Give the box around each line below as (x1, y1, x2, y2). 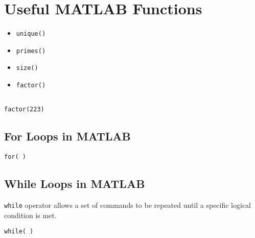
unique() (16, 30, 46, 38)
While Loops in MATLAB (4, 176, 145, 192)
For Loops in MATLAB (4, 128, 131, 144)
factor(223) (4, 106, 44, 113)
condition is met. (4, 209, 57, 220)
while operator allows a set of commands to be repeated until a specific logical (4, 200, 251, 210)
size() (16, 64, 38, 72)
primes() (16, 47, 46, 55)
